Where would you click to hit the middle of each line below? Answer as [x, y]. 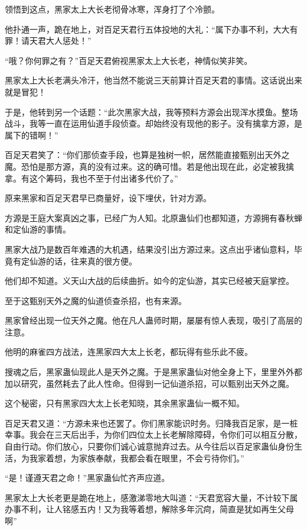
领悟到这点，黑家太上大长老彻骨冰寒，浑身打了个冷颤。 [112, 9]
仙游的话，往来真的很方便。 [83, 261]
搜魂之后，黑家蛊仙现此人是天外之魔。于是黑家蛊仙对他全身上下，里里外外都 [153, 372]
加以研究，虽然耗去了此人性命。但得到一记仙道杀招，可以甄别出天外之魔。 [149, 383]
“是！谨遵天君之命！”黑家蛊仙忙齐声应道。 [87, 478]
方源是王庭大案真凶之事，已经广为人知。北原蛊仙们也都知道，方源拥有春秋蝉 [153, 217]
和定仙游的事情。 [38, 229]
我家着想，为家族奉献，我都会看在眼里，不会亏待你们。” [137, 458]
